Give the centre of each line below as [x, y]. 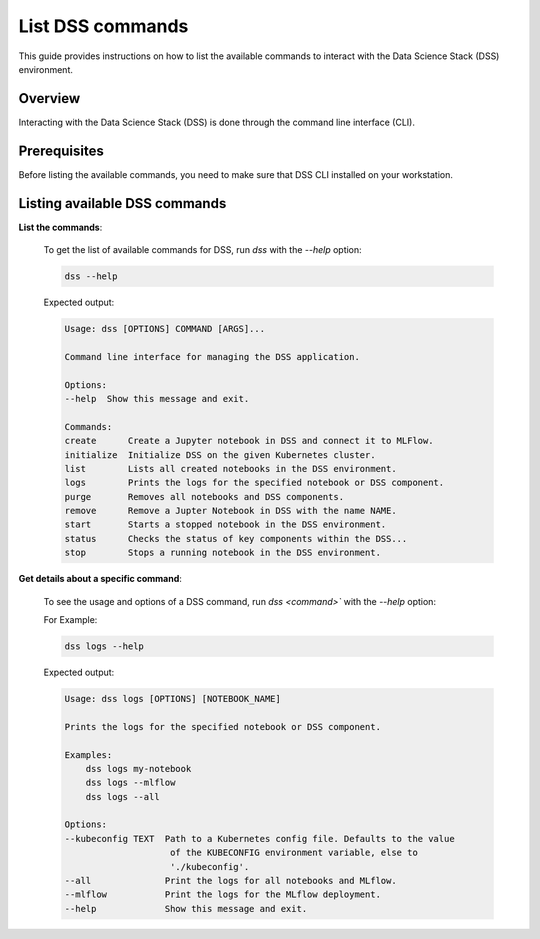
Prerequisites [61, 150]
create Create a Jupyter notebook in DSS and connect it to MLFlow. [249, 441]
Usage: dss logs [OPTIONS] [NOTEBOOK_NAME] [173, 698]
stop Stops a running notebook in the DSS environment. [223, 553]
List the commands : [60, 227]
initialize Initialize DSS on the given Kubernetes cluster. [220, 454]
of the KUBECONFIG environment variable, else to [294, 853]
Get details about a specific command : [100, 579]
